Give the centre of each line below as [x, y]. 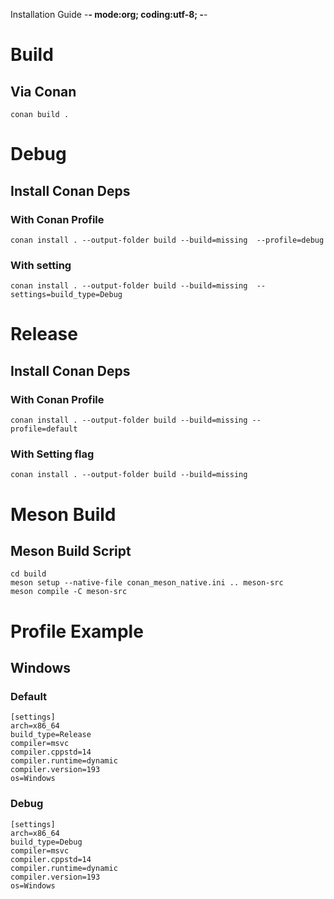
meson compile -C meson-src [69, 592]
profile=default [44, 429]
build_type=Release [51, 735]
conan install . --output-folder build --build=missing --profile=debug [167, 240]
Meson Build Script [71, 550]
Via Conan [43, 91]
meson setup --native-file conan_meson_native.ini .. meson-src [147, 583]
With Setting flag [52, 454]
